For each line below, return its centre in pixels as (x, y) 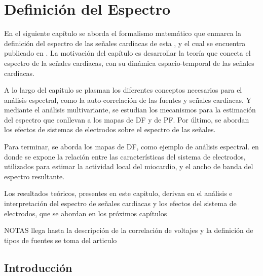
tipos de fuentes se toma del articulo (61, 240)
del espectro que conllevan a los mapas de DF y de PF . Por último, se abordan (127, 119)
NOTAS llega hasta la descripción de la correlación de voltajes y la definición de (129, 230)
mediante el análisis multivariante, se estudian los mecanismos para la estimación (130, 110)
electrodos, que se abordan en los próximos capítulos (86, 213)
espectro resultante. (34, 176)
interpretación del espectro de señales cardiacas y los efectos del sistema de (120, 203)
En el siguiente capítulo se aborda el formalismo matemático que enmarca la (123, 33)
